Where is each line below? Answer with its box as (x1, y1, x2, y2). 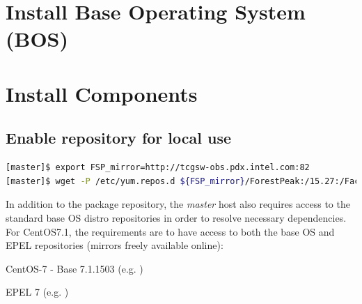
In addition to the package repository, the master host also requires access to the (6, 197, 350, 211)
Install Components (6, 79, 198, 107)
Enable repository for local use (6, 127, 232, 149)
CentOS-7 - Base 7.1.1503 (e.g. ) (6, 261, 143, 275)
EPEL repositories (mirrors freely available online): (6, 238, 223, 252)
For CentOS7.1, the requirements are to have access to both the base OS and (6, 224, 335, 238)
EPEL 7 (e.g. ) (6, 284, 69, 299)
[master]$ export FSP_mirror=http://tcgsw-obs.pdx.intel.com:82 (6, 162, 310, 173)
